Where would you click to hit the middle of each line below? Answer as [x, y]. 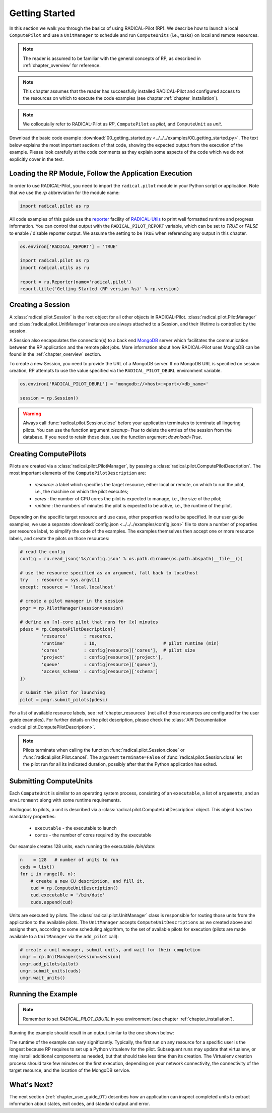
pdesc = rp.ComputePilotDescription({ [68, 629]
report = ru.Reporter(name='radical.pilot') [76, 282]
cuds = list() [37, 867]
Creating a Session [40, 305]
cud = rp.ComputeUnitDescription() [74, 888]
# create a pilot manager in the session [72, 601]
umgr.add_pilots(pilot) [49, 964]
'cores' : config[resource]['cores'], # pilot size [118, 650]
